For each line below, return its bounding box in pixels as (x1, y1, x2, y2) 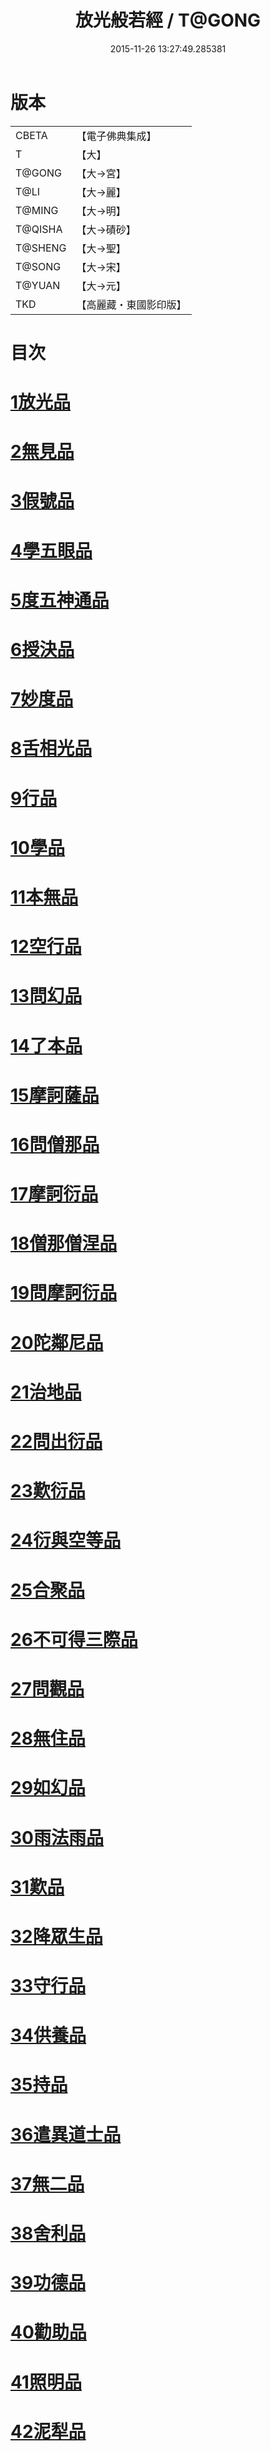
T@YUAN (15, 278, 61, 292)
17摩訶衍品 (10, 1183, 99, 1206)
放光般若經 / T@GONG (74, 9, 262, 32)
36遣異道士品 (10, 2123, 122, 2146)
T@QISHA (15, 222, 63, 236)
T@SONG (15, 259, 62, 273)
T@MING (15, 203, 59, 217)
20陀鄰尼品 (10, 1331, 104, 1354)
